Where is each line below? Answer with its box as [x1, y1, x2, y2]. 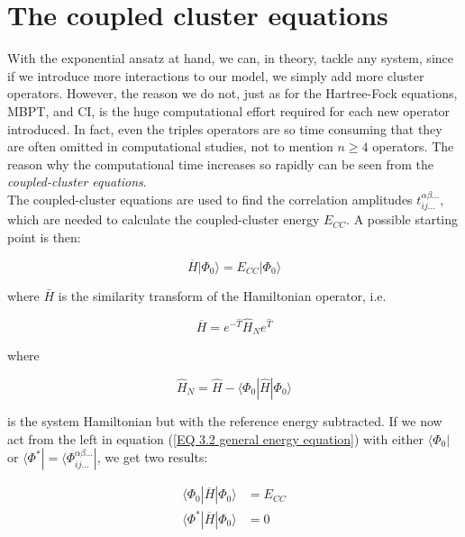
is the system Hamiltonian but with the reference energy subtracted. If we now [7, 411, 442, 430]
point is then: [7, 227, 81, 246]
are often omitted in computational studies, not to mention [7, 137, 333, 156]
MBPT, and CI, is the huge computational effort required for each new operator [7, 101, 451, 120]
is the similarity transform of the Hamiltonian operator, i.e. [58, 286, 387, 305]
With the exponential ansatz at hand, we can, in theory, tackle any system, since [7, 49, 453, 68]
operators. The [372, 137, 454, 156]
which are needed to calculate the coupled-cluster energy [7, 210, 320, 229]
